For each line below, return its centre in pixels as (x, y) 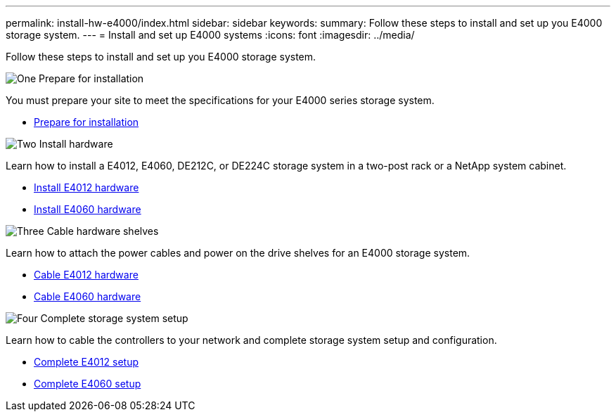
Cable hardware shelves (103, 231)
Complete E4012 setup (86, 362)
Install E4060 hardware (88, 209)
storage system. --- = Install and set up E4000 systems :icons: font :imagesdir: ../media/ (210, 35)
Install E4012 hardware (86, 187)
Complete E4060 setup (88, 384)
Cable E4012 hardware (86, 275)
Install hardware (76, 144)
